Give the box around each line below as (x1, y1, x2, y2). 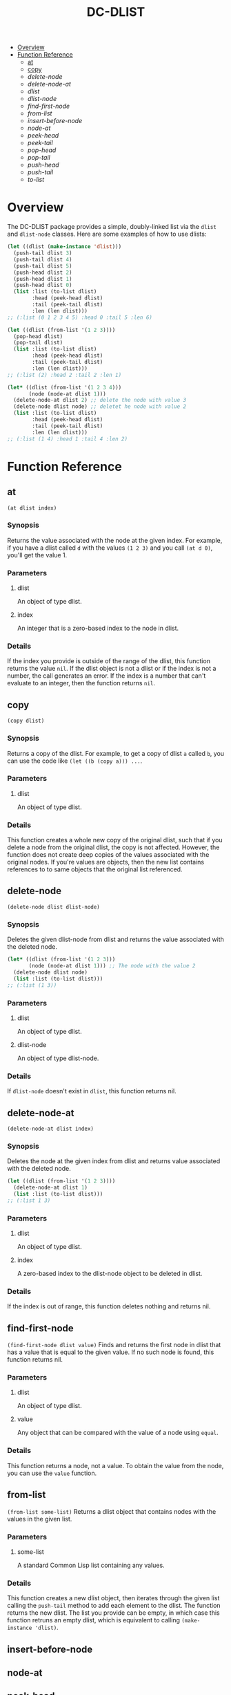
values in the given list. (7, 1515, 72, 1523)
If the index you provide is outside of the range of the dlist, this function (7, 657, 210, 665)
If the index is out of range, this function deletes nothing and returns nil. (7, 1302, 211, 1310)
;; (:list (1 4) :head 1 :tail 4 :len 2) (7, 435, 128, 443)
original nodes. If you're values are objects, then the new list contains (7, 858, 205, 867)
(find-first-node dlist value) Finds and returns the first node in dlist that (7, 1341, 221, 1349)
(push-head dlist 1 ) (13, 275, 72, 282)
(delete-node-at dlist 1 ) (13, 1184, 88, 1192)
